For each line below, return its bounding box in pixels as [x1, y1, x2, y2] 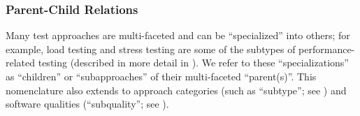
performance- [298, 41, 355, 56]
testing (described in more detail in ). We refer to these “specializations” [38, 55, 349, 70]
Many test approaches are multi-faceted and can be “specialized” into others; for [6, 28, 350, 43]
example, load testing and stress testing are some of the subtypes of [6, 41, 296, 56]
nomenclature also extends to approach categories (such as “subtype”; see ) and [6, 82, 347, 97]
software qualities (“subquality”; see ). [6, 96, 169, 111]
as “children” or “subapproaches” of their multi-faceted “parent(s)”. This [6, 69, 317, 83]
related [6, 55, 36, 70]
